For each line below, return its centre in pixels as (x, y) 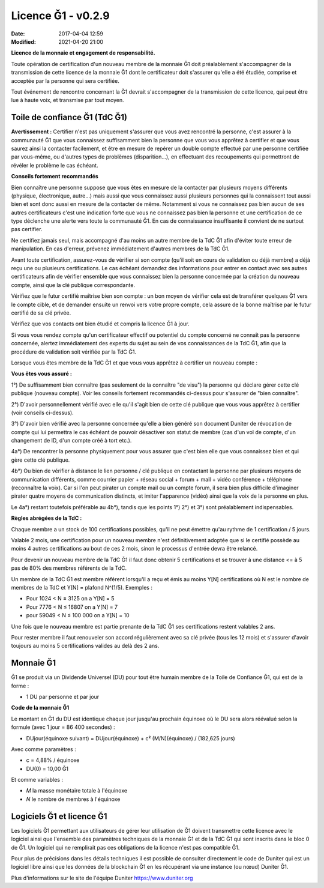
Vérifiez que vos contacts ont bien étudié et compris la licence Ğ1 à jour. (100, 324)
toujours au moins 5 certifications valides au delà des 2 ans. (85, 646)
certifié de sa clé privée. (41, 313)
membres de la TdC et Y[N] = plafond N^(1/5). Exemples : (82, 587)
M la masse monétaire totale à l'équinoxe (77, 791)
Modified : (23, 41)
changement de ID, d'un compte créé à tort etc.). (71, 441)
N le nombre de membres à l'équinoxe (73, 799)
